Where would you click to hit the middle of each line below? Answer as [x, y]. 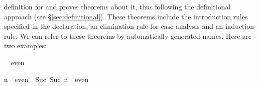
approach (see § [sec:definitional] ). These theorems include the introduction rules [126, 16]
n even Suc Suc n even [46, 79]
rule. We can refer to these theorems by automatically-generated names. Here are [128, 36]
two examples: [26, 45]
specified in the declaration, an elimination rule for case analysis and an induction [129, 26]
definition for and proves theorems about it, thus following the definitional [117, 6]
